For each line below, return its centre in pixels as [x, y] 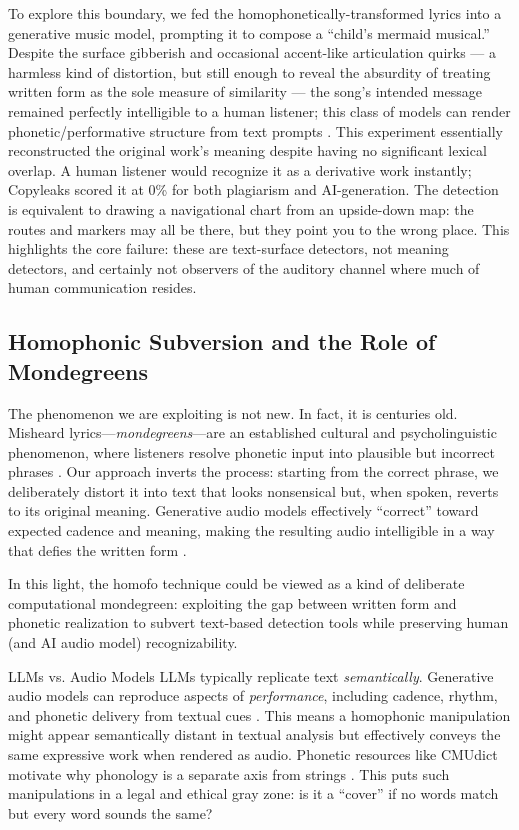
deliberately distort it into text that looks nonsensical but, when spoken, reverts [253, 490]
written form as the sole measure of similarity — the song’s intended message [245, 91]
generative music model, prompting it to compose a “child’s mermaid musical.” [249, 32]
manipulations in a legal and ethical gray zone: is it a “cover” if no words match [253, 793]
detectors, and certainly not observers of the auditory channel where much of [244, 267]
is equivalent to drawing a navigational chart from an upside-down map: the [241, 208]
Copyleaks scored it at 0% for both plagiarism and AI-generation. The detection [253, 189]
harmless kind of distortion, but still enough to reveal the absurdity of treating [249, 71]
